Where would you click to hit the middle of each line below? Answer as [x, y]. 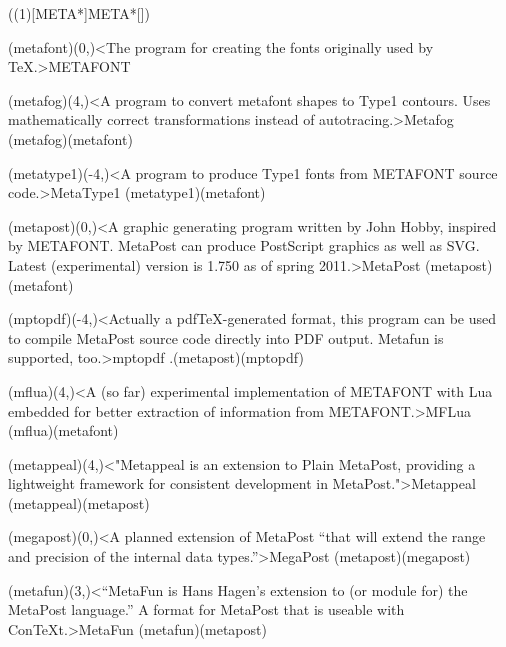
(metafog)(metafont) [70, 138]
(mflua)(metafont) [63, 430]
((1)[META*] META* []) [79, 13]
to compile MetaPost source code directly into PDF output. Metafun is [226, 337]
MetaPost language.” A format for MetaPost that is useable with [206, 609]
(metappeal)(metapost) [79, 502]
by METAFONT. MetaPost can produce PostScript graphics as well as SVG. [244, 245]
